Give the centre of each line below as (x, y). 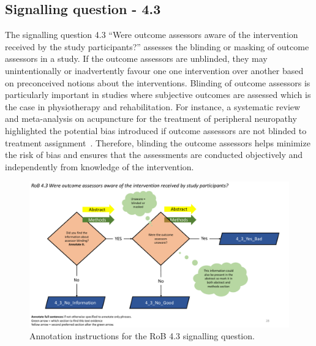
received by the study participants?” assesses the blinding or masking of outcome (157, 46)
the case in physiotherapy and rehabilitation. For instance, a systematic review (153, 106)
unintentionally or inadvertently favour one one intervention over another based (154, 70)
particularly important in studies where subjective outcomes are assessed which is (158, 95)
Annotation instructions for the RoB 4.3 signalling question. (142, 336)
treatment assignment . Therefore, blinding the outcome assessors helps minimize (158, 142)
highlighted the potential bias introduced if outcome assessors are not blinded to (156, 130)
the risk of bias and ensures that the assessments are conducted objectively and (154, 155)
